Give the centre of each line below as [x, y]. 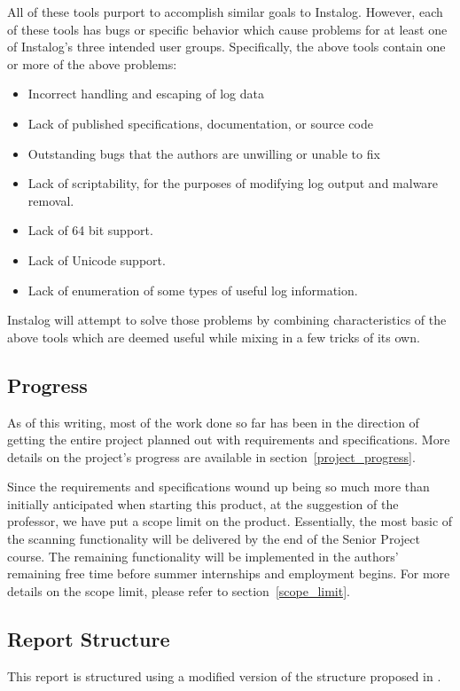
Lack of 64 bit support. [90, 230]
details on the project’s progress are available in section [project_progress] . [211, 456]
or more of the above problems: [92, 63]
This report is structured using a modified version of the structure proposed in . [224, 675]
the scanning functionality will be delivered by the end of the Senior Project [214, 539]
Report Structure [89, 638]
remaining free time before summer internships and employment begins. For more [229, 573]
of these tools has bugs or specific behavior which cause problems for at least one [227, 29]
